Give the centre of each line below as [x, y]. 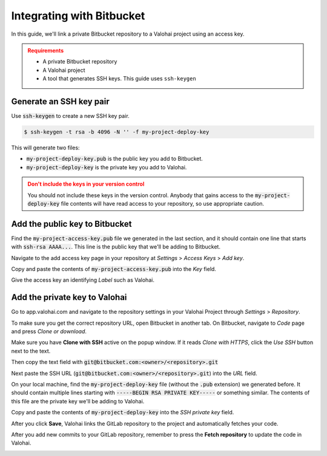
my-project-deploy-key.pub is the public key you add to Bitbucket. [114, 159]
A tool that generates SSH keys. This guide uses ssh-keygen [119, 79]
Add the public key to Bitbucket [71, 224]
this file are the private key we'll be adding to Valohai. [78, 401]
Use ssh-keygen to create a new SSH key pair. [70, 116]
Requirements [46, 50]
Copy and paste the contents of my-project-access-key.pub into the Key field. [114, 269]
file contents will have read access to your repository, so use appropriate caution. [163, 203]
